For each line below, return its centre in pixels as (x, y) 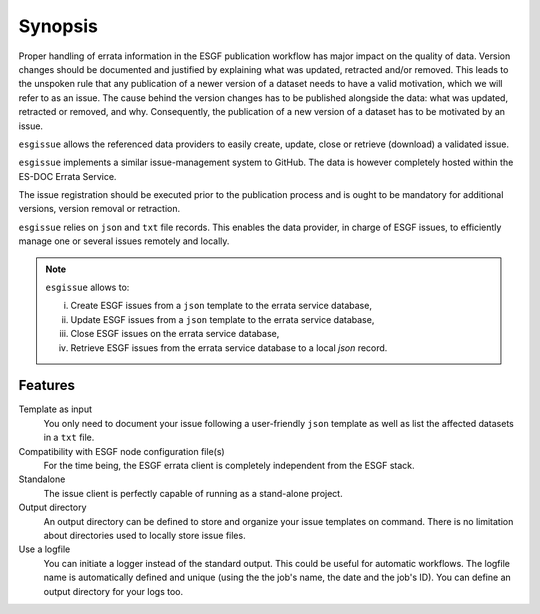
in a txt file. (69, 437)
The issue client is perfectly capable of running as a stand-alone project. (193, 493)
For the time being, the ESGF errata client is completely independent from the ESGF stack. (229, 466)
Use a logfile (44, 549)
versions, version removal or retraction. (99, 209)
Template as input (55, 409)
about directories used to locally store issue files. (144, 535)
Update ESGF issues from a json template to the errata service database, (222, 319)
